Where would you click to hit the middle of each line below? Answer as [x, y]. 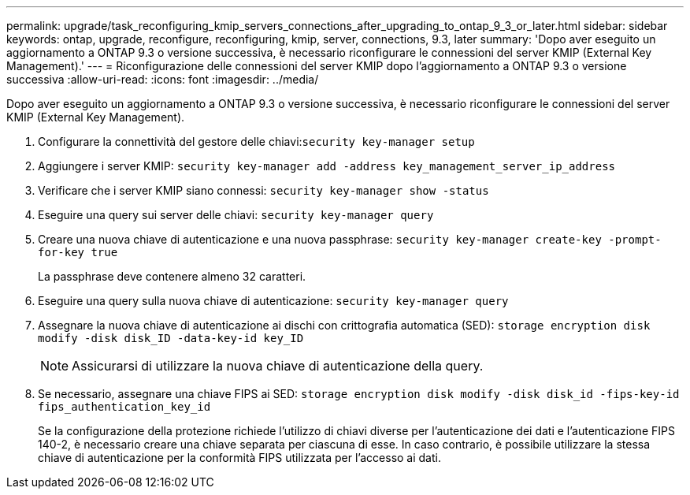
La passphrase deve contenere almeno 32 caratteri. [172, 276]
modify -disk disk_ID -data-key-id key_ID [171, 338]
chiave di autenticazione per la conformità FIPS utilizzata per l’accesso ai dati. [239, 458]
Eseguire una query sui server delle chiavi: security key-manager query [236, 215]
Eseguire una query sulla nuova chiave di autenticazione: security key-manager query [273, 301]
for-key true [78, 252]
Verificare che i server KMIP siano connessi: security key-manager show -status [263, 190]
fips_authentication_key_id [124, 407]
